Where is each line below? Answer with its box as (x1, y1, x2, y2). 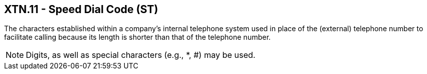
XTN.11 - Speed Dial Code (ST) (4, 3, 159, 16)
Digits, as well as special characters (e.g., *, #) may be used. (26, 50, 256, 60)
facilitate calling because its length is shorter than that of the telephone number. (4, 33, 271, 42)
